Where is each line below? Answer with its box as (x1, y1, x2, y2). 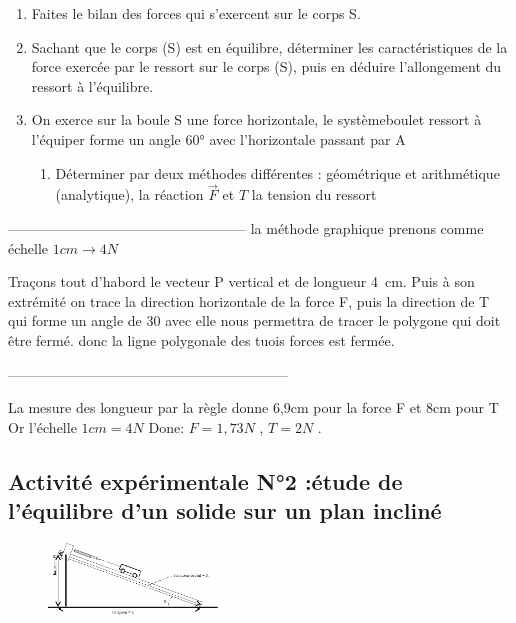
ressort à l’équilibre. (31, 75, 154, 96)
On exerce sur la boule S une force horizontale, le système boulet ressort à (31, 109, 482, 130)
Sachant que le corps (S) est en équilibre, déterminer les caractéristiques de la (31, 36, 508, 57)
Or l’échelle (8, 416, 77, 437)
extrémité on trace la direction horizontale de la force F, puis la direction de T (8, 290, 490, 311)
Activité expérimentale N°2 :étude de (8, 465, 403, 496)
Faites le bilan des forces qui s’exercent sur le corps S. (31, 3, 361, 23)
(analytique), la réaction (55, 184, 204, 205)
